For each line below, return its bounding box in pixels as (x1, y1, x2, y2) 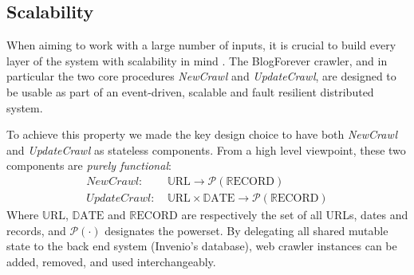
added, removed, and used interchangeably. (6, 253, 216, 269)
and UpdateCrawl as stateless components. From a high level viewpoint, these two (6, 141, 406, 158)
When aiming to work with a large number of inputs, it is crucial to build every (6, 37, 396, 53)
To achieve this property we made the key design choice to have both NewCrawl (6, 126, 398, 143)
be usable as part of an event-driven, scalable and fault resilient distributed (6, 83, 374, 100)
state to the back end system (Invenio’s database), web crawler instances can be (6, 238, 397, 254)
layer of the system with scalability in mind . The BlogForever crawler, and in (6, 52, 388, 69)
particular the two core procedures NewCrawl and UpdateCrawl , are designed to (6, 68, 396, 84)
